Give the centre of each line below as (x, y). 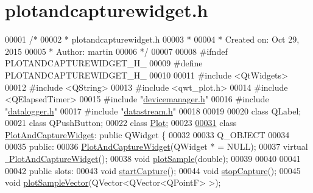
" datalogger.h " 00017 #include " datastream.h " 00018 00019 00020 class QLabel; (153, 111)
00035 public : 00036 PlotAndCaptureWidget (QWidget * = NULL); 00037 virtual (156, 146)
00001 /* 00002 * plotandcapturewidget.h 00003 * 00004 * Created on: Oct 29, (152, 39)
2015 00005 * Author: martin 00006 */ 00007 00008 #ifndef (116, 51)
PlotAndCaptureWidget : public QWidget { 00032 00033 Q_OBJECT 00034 (147, 134)
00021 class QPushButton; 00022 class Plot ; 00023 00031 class (121, 123)
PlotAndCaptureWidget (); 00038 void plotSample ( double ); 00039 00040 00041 (155, 159)
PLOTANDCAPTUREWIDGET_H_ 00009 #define (104, 63)
